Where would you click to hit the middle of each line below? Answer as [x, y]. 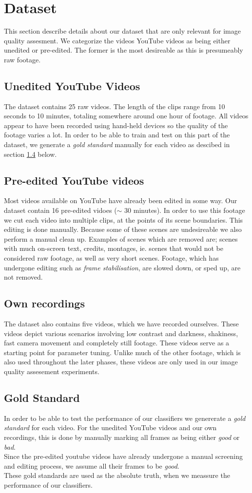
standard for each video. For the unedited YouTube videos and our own [110, 427]
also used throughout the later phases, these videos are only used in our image [121, 362]
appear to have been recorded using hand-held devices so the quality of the [116, 125]
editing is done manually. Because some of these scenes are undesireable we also [123, 229]
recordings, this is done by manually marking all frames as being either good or [122, 437]
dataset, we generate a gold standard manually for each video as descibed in [117, 144]
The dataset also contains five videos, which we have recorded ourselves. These [121, 324]
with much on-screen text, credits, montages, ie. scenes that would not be [114, 248]
